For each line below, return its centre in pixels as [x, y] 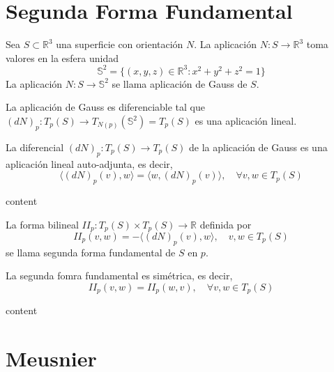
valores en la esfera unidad [62, 57]
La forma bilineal [42, 224]
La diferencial [35, 147]
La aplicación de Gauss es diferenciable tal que [105, 107]
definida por [226, 224]
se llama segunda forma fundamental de [91, 252]
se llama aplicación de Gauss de [180, 83]
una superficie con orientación [120, 44]
